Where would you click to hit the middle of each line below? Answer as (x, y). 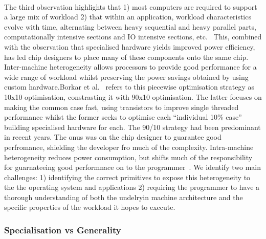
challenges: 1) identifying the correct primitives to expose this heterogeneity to (127, 177)
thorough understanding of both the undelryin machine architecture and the (124, 197)
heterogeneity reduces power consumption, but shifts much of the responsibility (128, 157)
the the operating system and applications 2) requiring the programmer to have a (132, 187)
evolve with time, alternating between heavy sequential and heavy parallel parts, (130, 26)
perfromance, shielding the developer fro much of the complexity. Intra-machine (129, 147)
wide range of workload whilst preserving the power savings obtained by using (126, 77)
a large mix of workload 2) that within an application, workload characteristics (128, 17)
